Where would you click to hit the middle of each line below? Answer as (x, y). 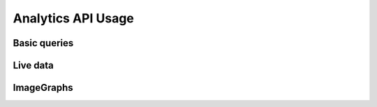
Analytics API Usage (73, 18)
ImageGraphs (43, 88)
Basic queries (43, 43)
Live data (33, 65)
